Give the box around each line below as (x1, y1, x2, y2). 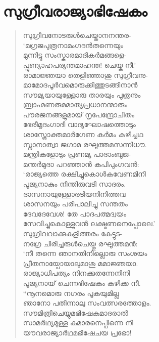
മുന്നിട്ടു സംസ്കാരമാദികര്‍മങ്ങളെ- (23, 50, 127, 60)
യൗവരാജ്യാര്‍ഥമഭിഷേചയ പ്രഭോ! (23, 327, 132, 337)
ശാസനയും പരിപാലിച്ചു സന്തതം (23, 198, 128, 209)
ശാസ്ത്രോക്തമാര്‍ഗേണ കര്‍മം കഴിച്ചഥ (23, 129, 143, 140)
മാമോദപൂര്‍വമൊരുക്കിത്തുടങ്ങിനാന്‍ (23, 79, 138, 90)
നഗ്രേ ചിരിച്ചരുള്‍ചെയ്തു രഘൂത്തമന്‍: (23, 238, 138, 248)
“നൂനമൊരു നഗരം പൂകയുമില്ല (23, 287, 119, 298)
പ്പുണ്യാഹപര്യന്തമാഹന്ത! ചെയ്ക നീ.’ (23, 59, 136, 70)
